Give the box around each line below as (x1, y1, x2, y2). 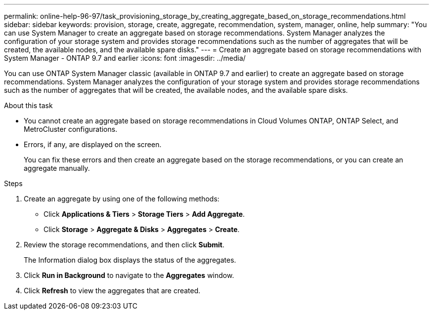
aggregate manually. (24, 164, 90, 172)
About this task (4, 101, 53, 110)
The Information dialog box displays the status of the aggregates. (24, 256, 236, 264)
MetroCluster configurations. (24, 125, 118, 133)
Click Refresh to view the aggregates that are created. (24, 286, 201, 295)
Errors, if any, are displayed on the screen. (24, 140, 162, 149)
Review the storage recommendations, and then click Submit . (24, 240, 224, 249)
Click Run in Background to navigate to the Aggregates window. (24, 271, 234, 279)
